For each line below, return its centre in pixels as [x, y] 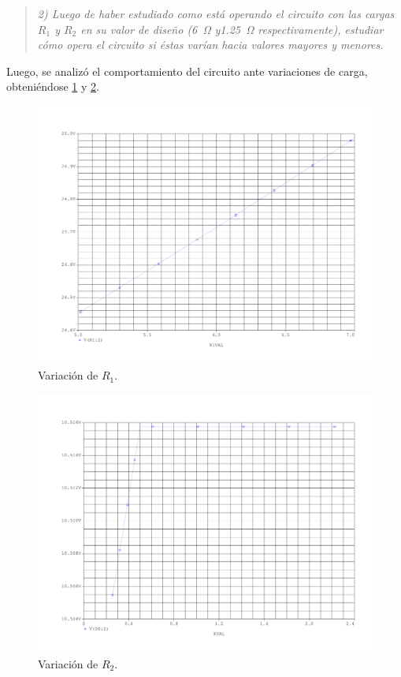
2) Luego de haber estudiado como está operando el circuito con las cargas [216, 13]
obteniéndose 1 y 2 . [53, 86]
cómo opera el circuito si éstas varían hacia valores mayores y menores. [210, 45]
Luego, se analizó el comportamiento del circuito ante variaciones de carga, [187, 71]
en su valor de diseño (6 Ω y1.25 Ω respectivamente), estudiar [232, 29]
